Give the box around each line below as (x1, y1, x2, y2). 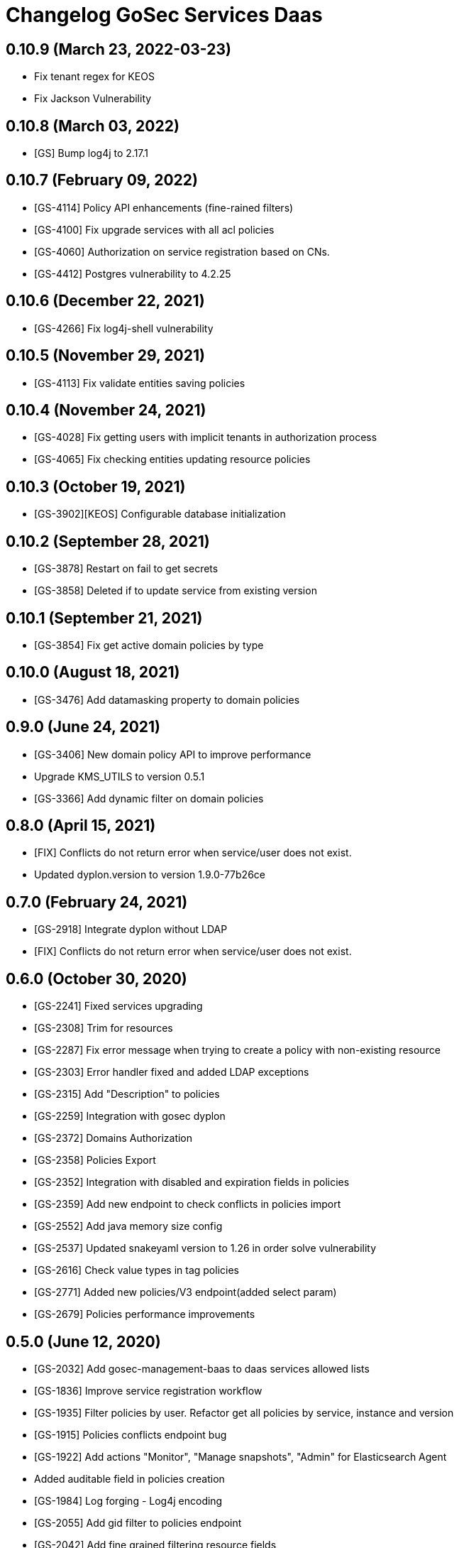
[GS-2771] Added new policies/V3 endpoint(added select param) (34, 1286, 337, 1299)
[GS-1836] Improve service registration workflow (34, 1384, 262, 1397)
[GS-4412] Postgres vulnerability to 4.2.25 (34, 267, 231, 280)
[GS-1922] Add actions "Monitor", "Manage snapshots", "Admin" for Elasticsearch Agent (34, 1450, 447, 1463)
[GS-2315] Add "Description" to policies (34, 1088, 220, 1101)
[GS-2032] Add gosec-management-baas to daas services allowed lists (34, 1362, 370, 1375)
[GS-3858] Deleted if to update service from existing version (34, 584, 317, 597)
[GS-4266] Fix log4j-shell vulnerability (34, 322, 214, 334)
